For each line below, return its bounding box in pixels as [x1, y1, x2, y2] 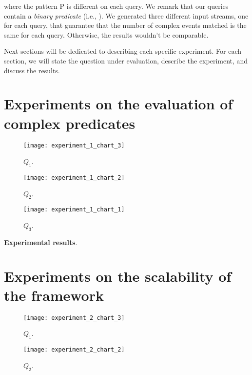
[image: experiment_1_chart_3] [23, 142, 125, 149]
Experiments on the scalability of [4, 266, 232, 286]
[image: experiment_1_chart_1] [23, 206, 125, 213]
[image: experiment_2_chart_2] [23, 346, 125, 354]
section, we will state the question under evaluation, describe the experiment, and [4, 55, 248, 65]
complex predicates [4, 113, 136, 133]
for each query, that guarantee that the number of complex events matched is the [4, 20, 247, 30]
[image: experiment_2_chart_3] [23, 314, 125, 321]
